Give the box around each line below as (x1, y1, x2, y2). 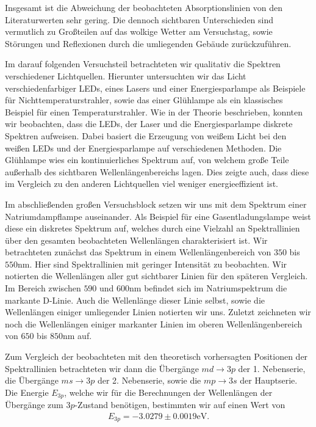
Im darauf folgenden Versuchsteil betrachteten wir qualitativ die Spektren (5, 57, 281, 70)
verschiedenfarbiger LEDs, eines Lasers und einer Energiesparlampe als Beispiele (5, 81, 306, 94)
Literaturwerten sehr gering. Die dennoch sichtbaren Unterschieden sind (5, 13, 274, 26)
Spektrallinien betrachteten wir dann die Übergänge (5, 362, 199, 374)
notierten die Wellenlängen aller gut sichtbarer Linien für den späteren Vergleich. (5, 269, 308, 282)
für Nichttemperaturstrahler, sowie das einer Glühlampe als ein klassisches (5, 93, 283, 106)
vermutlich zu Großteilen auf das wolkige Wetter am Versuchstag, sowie (5, 25, 273, 38)
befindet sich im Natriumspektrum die (144, 282, 287, 294)
